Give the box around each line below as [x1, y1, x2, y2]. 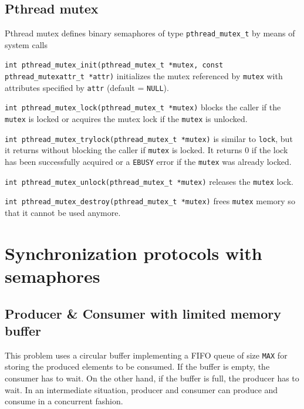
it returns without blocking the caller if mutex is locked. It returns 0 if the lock [5, 144, 288, 156]
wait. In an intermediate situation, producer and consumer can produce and [5, 383, 278, 396]
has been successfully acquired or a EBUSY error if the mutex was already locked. [5, 156, 292, 168]
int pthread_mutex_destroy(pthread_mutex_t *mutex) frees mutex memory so [5, 195, 295, 207]
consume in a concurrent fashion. [5, 395, 123, 407]
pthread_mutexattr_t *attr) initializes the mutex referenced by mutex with [5, 70, 283, 82]
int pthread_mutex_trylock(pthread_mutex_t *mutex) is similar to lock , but [5, 132, 293, 144]
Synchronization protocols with [5, 241, 262, 265]
